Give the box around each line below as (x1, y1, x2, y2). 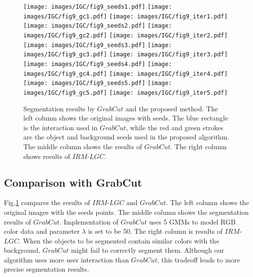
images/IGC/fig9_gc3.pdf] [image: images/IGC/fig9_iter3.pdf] (23, 51, 228, 58)
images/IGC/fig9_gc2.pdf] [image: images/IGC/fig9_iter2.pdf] (23, 32, 228, 39)
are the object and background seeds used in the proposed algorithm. (23, 132, 230, 142)
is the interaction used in (23, 122, 98, 132)
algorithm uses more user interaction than (4, 254, 129, 264)
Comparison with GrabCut (4, 174, 142, 190)
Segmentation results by (23, 103, 95, 113)
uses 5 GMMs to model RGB (149, 216, 236, 226)
